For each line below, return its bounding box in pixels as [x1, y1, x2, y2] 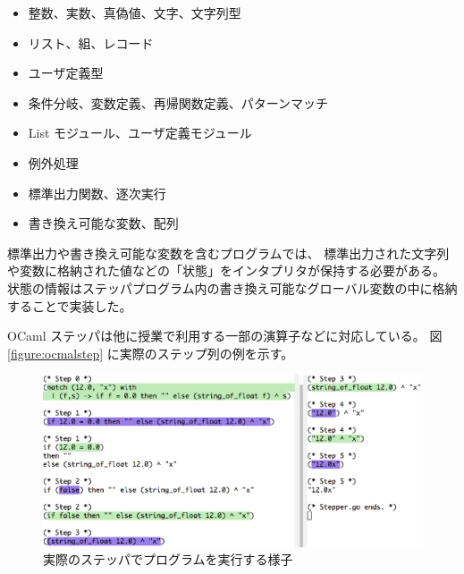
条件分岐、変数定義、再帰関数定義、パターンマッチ [28, 93, 329, 112]
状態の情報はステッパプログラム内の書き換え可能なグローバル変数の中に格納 [7, 278, 458, 297]
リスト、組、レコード [28, 33, 154, 52]
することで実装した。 [7, 296, 132, 315]
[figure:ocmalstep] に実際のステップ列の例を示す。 [7, 343, 294, 362]
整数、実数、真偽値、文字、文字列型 [28, 4, 241, 21]
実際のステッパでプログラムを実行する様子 [43, 550, 293, 569]
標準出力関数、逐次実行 [28, 183, 166, 202]
